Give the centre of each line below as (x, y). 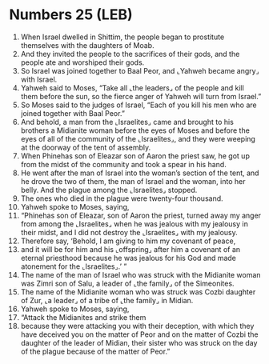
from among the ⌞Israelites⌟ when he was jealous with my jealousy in (134, 224)
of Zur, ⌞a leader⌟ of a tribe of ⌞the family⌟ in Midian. (107, 300)
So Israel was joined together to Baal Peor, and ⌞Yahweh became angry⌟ (140, 70)
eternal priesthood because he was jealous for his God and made (128, 258)
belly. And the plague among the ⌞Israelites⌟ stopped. (109, 190)
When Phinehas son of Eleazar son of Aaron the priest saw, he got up (135, 156)
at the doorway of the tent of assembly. (86, 147)
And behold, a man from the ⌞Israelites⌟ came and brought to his (127, 122)
